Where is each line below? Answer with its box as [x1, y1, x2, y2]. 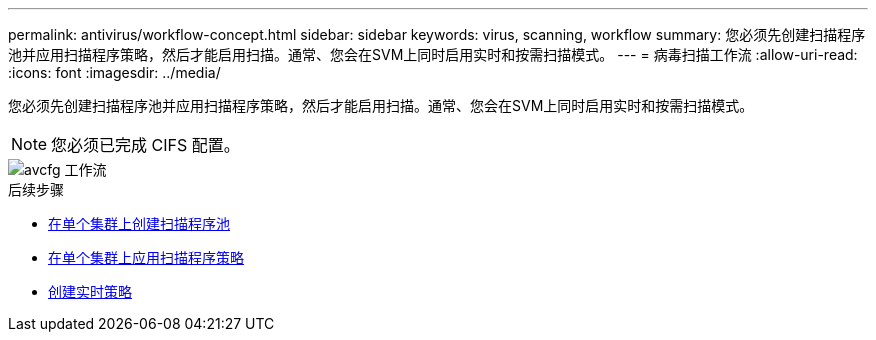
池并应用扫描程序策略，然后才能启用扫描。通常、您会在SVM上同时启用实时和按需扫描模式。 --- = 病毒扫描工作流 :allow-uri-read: [8, 46, 858, 63]
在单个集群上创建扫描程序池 [48, 215, 230, 232]
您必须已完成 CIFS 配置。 [51, 135, 240, 155]
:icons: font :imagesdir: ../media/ [8, 64, 221, 81]
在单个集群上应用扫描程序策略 [48, 249, 244, 266]
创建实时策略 [48, 283, 132, 300]
